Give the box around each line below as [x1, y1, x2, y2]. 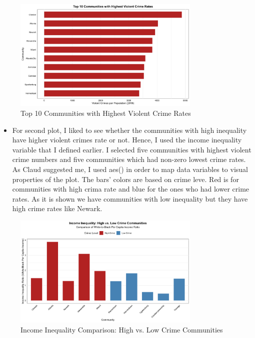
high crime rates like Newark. [12, 203, 102, 214]
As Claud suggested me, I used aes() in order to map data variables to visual [12, 163, 248, 174]
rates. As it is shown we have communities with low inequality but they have [12, 193, 248, 204]
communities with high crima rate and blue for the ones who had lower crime [12, 184, 249, 194]
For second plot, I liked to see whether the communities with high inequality [12, 124, 247, 135]
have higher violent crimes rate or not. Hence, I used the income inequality [12, 134, 242, 145]
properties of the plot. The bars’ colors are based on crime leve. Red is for [12, 174, 239, 184]
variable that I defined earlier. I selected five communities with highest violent [12, 144, 251, 154]
